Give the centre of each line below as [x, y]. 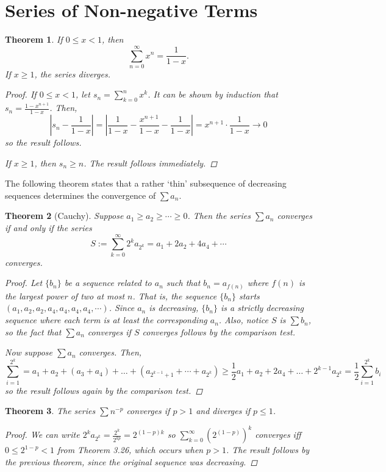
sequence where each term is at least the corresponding [106, 320]
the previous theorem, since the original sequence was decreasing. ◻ [131, 461]
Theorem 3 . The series [50, 411]
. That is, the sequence [175, 295]
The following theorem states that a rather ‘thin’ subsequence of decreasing [146, 183]
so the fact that [33, 331]
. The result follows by [268, 450]
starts [249, 295]
